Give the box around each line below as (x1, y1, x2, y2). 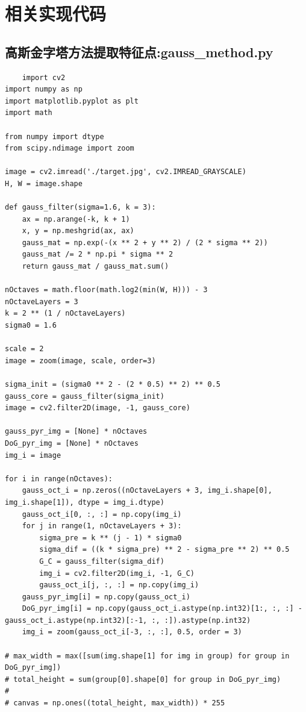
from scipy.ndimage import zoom (5, 144, 134, 153)
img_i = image (5, 451, 61, 460)
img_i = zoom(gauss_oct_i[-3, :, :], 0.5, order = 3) (22, 628, 242, 637)
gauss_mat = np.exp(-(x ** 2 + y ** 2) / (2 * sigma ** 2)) (22, 238, 268, 247)
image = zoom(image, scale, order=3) (5, 356, 156, 365)
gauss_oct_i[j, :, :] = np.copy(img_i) (39, 581, 199, 590)
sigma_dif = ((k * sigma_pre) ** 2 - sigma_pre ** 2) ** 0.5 (39, 545, 290, 554)
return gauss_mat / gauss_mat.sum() (22, 262, 169, 271)
